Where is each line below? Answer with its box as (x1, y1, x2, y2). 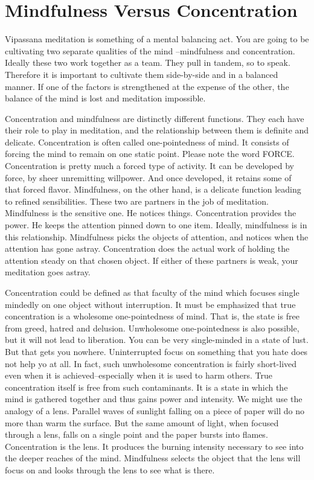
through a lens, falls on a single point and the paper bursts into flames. (5, 428, 268, 441)
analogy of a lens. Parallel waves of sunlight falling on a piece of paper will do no (5, 404, 304, 417)
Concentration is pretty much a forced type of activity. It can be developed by (5, 159, 294, 172)
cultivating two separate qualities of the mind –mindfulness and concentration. (5, 44, 295, 57)
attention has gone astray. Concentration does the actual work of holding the (5, 242, 290, 255)
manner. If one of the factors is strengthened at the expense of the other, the (5, 80, 289, 92)
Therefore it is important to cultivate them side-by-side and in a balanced (5, 68, 278, 80)
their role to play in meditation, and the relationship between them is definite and (5, 124, 309, 136)
